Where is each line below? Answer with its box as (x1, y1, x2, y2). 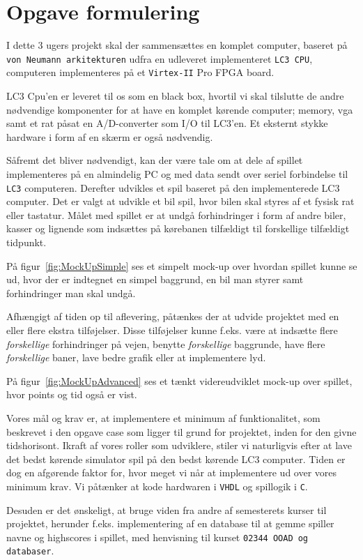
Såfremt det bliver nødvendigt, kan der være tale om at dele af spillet (6, 153, 303, 167)
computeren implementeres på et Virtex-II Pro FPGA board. (6, 65, 275, 80)
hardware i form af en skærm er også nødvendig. (6, 129, 213, 144)
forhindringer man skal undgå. (6, 285, 136, 300)
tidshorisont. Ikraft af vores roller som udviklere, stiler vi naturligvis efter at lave (6, 438, 352, 453)
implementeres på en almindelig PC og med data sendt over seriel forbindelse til (6, 167, 348, 181)
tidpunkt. (6, 235, 47, 250)
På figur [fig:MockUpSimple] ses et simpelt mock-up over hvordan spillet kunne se (6, 258, 357, 273)
